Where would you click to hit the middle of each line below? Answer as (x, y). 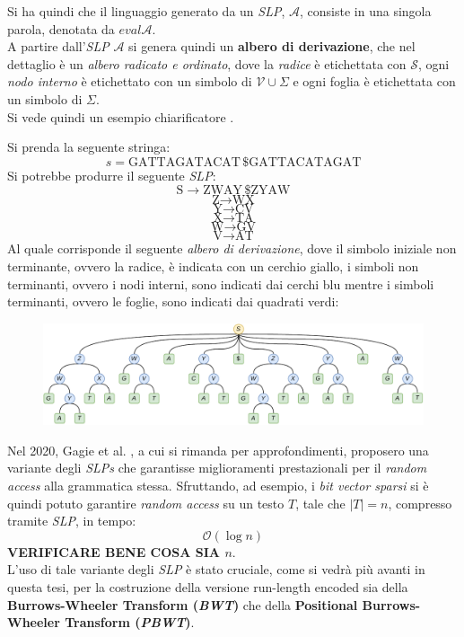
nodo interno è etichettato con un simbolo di (130, 81)
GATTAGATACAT (184, 162)
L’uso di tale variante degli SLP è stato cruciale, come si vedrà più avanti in (216, 569)
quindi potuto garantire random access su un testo (146, 503)
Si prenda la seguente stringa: (89, 147)
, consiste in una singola (366, 11)
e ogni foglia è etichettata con (374, 81)
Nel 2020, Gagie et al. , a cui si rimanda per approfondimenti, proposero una (218, 450)
